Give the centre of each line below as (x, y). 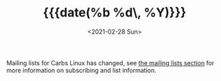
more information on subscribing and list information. (82, 70)
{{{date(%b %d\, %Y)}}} (115, 13)
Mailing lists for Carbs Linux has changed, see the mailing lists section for (110, 62)
